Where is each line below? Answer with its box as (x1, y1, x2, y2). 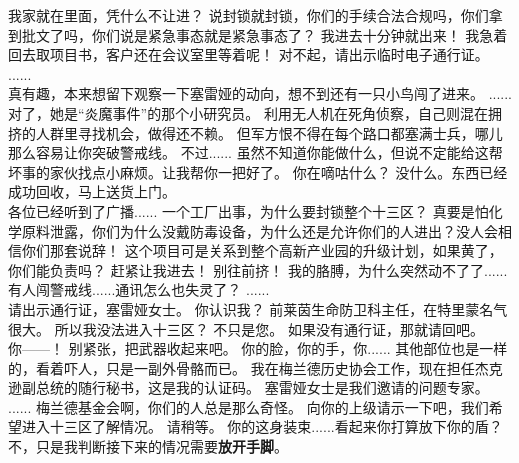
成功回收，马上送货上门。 (8, 181, 176, 202)
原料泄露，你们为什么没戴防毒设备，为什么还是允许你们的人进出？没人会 (21, 220, 498, 241)
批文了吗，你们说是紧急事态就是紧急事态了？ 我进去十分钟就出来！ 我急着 (21, 24, 508, 45)
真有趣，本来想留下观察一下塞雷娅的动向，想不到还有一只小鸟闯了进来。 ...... (8, 83, 513, 104)
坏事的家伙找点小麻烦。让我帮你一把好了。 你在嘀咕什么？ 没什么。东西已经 (8, 161, 508, 182)
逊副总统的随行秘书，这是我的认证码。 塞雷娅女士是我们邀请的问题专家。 (8, 377, 489, 398)
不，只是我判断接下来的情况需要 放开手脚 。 (8, 436, 288, 457)
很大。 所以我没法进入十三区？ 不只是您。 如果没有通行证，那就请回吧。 (8, 318, 484, 339)
